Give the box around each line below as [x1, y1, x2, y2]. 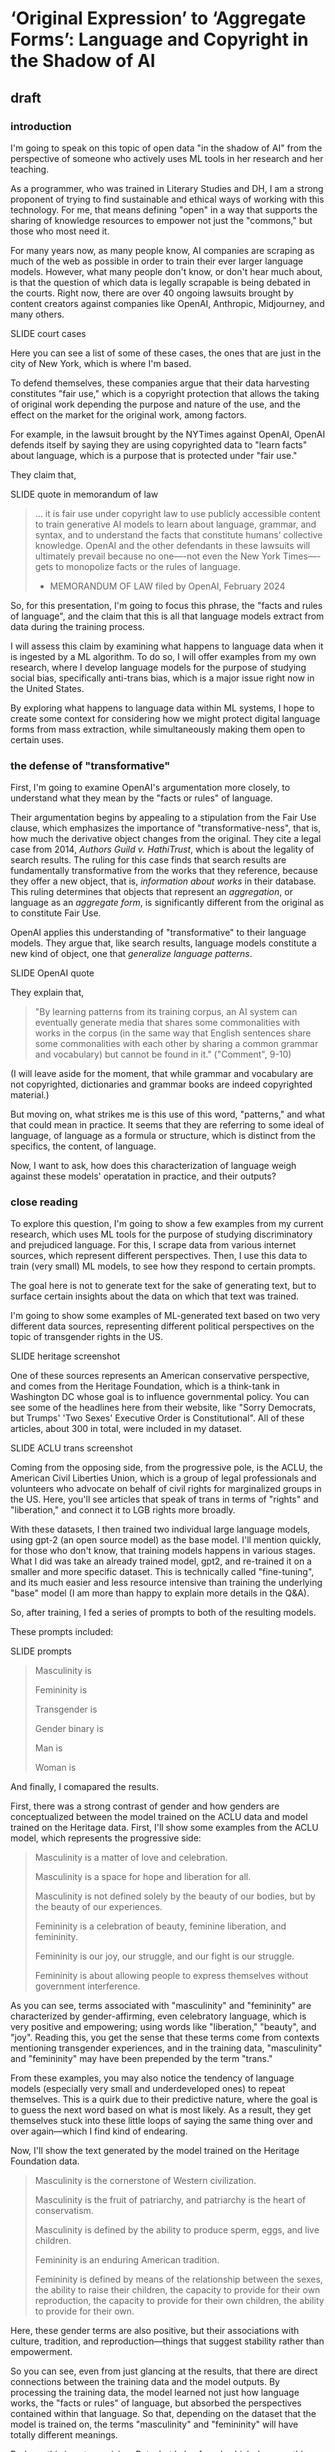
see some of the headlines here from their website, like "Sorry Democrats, [10, 1402, 316, 1414]
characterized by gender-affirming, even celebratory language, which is [10, 2010, 307, 2022]
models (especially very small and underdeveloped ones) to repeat [10, 2083, 286, 2095]
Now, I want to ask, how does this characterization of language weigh [10, 1160, 297, 1172]
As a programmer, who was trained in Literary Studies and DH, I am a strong [10, 182, 324, 194]
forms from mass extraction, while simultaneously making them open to [10, 723, 306, 735]
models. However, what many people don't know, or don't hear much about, [10, 265, 323, 277]
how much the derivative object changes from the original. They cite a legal [10, 833, 322, 845]
